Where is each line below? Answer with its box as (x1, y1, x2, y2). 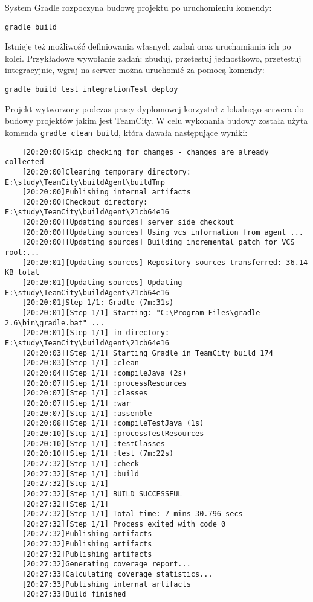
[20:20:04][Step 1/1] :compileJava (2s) (22, 368, 187, 377)
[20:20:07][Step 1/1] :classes (22, 389, 148, 398)
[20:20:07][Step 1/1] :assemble (22, 409, 152, 418)
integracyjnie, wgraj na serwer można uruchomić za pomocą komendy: (5, 63, 265, 76)
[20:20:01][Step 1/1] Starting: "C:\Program (22, 309, 204, 318)
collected (5, 158, 44, 167)
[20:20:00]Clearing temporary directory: (22, 167, 191, 176)
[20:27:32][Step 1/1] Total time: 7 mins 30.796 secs (22, 510, 243, 519)
